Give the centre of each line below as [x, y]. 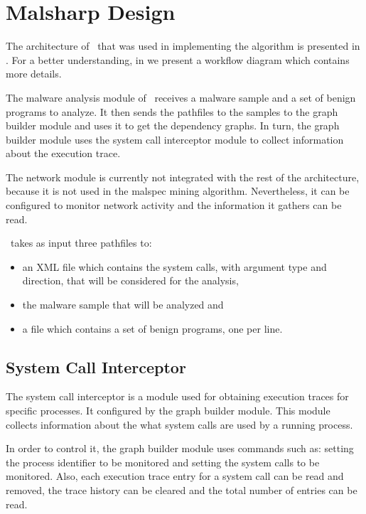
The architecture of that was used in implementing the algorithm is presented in [183, 46]
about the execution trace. [63, 153]
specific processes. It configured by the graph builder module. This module [168, 411]
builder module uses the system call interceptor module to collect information [175, 139]
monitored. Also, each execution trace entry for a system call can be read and [175, 476]
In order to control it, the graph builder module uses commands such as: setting [180, 448]
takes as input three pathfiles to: [81, 243]
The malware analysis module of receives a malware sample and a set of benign [181, 97]
